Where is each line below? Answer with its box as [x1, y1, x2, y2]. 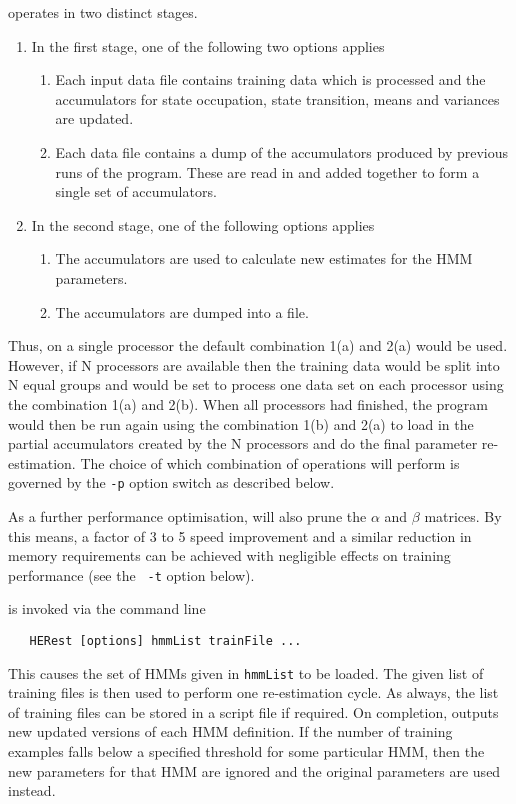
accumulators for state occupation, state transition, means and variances [55, 88, 500, 109]
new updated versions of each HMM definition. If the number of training [8, 721, 453, 742]
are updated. [55, 108, 134, 129]
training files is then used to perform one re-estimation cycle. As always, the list [8, 682, 499, 703]
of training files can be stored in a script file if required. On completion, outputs [8, 701, 499, 722]
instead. [8, 780, 56, 801]
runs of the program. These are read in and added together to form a [55, 161, 480, 182]
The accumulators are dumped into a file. [55, 301, 309, 322]
